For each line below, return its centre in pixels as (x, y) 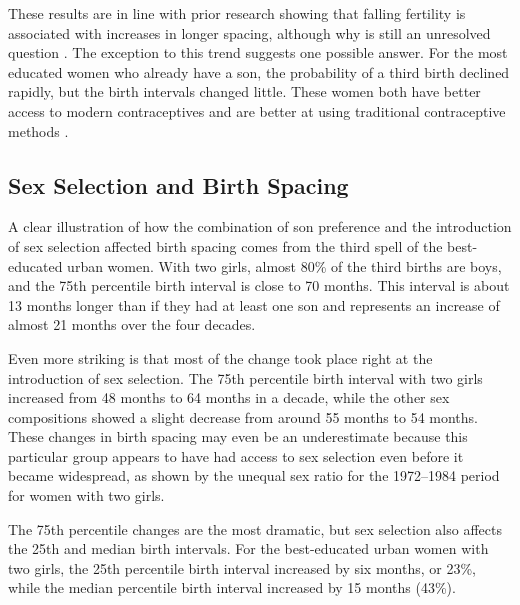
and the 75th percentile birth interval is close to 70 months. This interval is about (259, 285)
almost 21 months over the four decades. (132, 324)
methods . (38, 130)
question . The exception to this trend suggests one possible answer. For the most (258, 52)
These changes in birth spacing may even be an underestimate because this (238, 436)
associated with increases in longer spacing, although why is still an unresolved (249, 32)
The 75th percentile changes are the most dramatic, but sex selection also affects (255, 528)
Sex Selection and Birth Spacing (178, 184)
